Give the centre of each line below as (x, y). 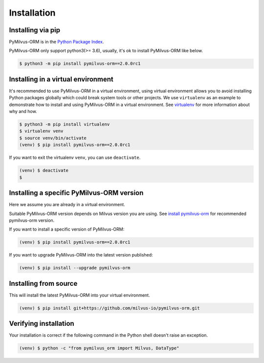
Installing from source (43, 283)
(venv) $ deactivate (44, 171)
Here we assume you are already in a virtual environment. (67, 205)
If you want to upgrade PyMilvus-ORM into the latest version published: (81, 255)
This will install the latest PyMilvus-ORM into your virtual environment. (79, 295)
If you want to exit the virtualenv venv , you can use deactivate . (75, 158)
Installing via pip (35, 30)
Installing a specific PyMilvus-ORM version (76, 193)
